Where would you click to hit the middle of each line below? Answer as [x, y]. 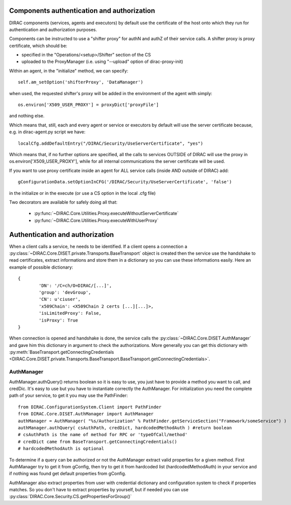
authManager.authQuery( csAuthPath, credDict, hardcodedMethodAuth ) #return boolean [125, 428]
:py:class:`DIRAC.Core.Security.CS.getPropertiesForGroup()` [71, 497]
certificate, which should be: [38, 46]
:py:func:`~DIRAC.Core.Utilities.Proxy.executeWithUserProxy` [96, 220]
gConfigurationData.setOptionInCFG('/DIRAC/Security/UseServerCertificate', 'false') [125, 182]
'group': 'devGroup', [65, 292]
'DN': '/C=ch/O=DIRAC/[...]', [75, 285]
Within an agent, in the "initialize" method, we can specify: [69, 71]
